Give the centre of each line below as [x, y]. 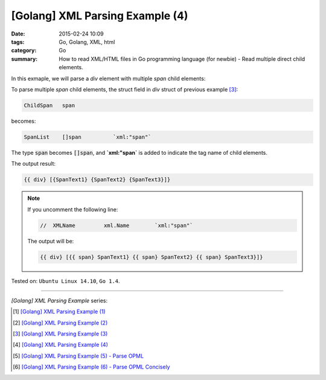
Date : [18, 34]
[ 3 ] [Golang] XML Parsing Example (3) [60, 334]
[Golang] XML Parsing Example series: [59, 301]
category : [24, 51]
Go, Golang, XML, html [87, 42]
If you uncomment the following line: [73, 209]
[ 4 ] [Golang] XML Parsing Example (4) [61, 345]
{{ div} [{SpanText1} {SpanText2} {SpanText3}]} [97, 180]
